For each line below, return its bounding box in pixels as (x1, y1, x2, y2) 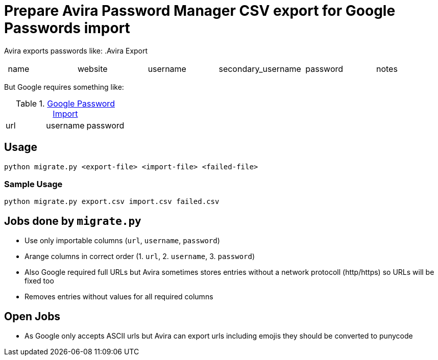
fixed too (25, 276, 54, 286)
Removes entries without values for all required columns (25, 292, 213, 301)
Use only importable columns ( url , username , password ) (25, 236, 220, 245)
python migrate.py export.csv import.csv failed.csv (4, 197, 220, 206)
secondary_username (218, 63, 301, 74)
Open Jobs (4, 310, 61, 323)
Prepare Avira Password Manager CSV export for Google (4, 2, 396, 19)
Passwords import (4, 19, 130, 37)
